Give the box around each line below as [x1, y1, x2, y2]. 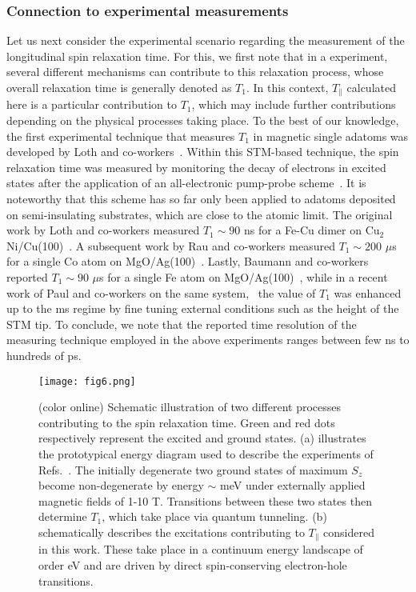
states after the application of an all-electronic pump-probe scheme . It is [6, 174, 366, 191]
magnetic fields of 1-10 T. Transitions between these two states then [38, 492, 372, 509]
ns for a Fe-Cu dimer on [243, 222, 362, 238]
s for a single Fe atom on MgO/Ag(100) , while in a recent [99, 268, 388, 285]
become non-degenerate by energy [38, 477, 204, 494]
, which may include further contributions [191, 96, 396, 113]
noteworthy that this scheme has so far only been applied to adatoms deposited [6, 190, 396, 207]
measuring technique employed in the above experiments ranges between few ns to [6, 331, 410, 348]
